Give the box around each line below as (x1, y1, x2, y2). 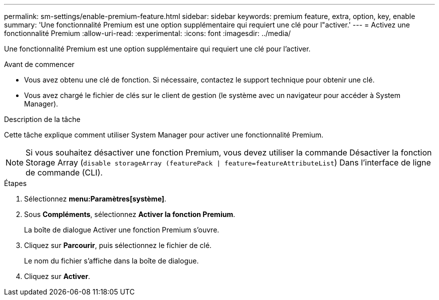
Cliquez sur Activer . (24, 272, 90, 280)
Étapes (4, 179, 27, 187)
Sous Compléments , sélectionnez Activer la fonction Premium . (24, 210, 236, 218)
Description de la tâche (4, 115, 81, 123)
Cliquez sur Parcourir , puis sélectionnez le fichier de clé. (24, 241, 212, 249)
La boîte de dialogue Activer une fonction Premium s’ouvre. (24, 225, 220, 234)
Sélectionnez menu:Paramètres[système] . (24, 194, 166, 203)
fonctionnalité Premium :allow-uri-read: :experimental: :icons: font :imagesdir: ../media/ (4, 29, 291, 37)
